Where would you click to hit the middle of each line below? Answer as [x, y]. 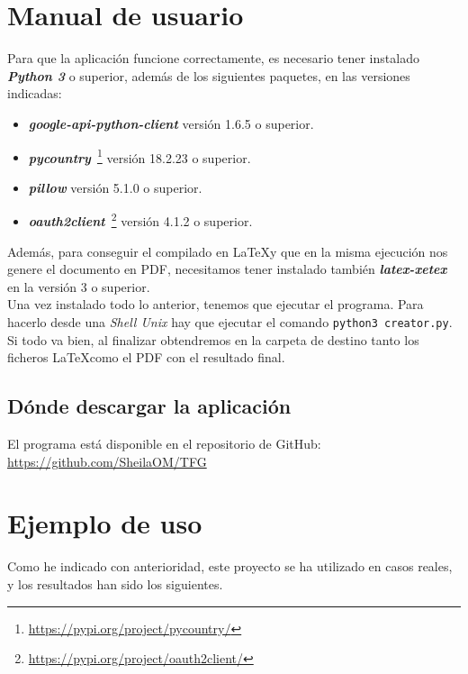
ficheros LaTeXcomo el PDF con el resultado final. [146, 357]
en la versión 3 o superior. [79, 286]
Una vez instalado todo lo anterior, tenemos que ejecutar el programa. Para [216, 304]
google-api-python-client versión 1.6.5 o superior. [171, 123]
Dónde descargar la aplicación [149, 406]
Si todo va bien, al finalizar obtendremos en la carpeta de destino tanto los [213, 339]
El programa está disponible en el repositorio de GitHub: [164, 444]
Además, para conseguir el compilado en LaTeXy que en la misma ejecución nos [228, 251]
